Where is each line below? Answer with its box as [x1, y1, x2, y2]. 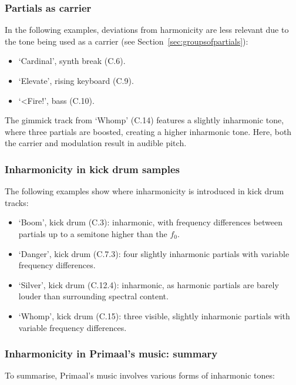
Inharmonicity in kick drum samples [5, 161, 180, 176]
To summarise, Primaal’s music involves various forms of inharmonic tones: [5, 369, 275, 381]
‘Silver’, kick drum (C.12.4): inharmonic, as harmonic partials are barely [18, 278, 279, 291]
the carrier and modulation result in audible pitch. [5, 137, 187, 149]
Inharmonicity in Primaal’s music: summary [5, 346, 218, 361]
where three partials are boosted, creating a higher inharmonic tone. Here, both [5, 125, 292, 137]
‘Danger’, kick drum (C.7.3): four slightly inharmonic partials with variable [18, 247, 290, 259]
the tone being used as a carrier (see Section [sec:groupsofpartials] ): [5, 35, 248, 47]
